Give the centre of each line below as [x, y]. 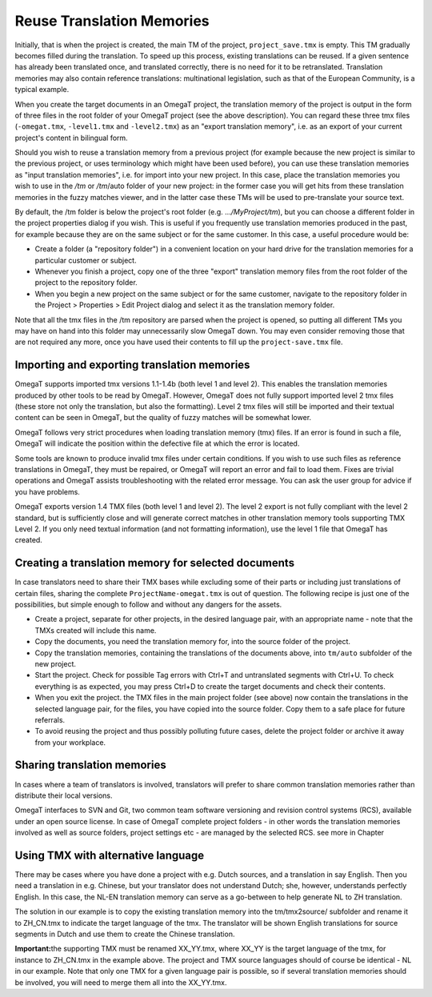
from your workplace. [70, 742]
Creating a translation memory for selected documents [155, 563]
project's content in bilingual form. [71, 138]
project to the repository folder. [86, 282]
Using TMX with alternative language [110, 855]
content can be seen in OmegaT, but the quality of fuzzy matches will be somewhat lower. [163, 418]
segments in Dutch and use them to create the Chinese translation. [125, 934]
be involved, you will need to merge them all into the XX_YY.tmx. [121, 982]
